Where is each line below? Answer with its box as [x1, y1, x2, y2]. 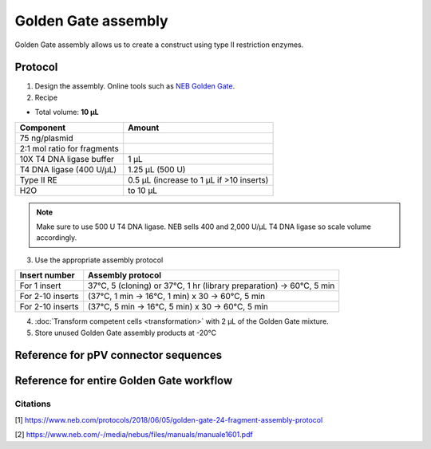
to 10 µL [128, 184, 158, 195]
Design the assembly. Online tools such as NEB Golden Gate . [34, 81, 235, 91]
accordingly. [36, 233, 77, 242]
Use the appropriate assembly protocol [34, 255, 164, 265]
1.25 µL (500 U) [128, 163, 186, 175]
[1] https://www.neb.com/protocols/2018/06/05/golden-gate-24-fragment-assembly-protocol [14, 415, 323, 424]
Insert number [19, 270, 75, 281]
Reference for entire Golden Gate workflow [14, 374, 233, 388]
